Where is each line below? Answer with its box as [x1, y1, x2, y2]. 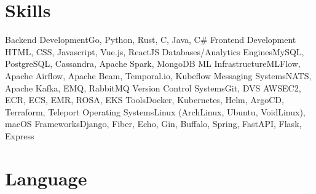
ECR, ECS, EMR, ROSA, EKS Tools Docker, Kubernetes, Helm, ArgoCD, [5, 93, 284, 106]
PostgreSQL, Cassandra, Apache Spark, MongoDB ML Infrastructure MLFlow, [5, 57, 301, 70]
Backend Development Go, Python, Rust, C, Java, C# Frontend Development [5, 33, 296, 46]
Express [5, 129, 34, 142]
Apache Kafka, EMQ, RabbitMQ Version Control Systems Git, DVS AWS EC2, [5, 81, 301, 94]
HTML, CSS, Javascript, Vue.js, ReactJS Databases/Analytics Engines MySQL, [5, 45, 304, 58]
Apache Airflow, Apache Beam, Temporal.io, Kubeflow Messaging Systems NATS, [5, 69, 312, 82]
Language [5, 165, 87, 190]
